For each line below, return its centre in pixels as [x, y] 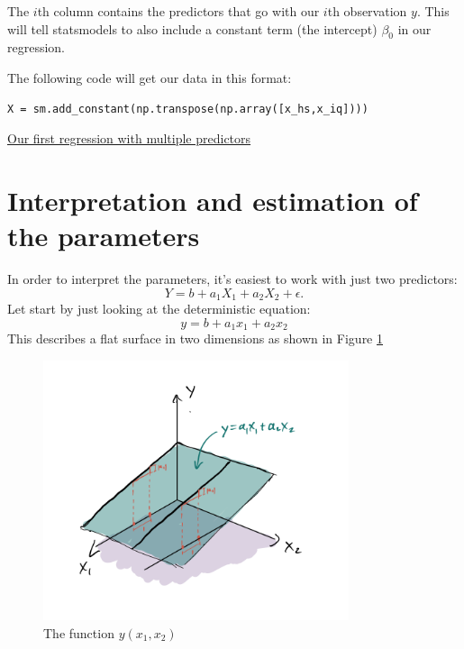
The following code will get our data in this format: [150, 77]
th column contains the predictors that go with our [178, 11]
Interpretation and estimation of [213, 200]
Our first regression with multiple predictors [129, 138]
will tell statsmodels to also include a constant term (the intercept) [192, 28]
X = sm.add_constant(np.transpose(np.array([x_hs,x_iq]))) [188, 109]
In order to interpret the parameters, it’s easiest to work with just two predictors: [232, 279]
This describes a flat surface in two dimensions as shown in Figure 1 [196, 338]
